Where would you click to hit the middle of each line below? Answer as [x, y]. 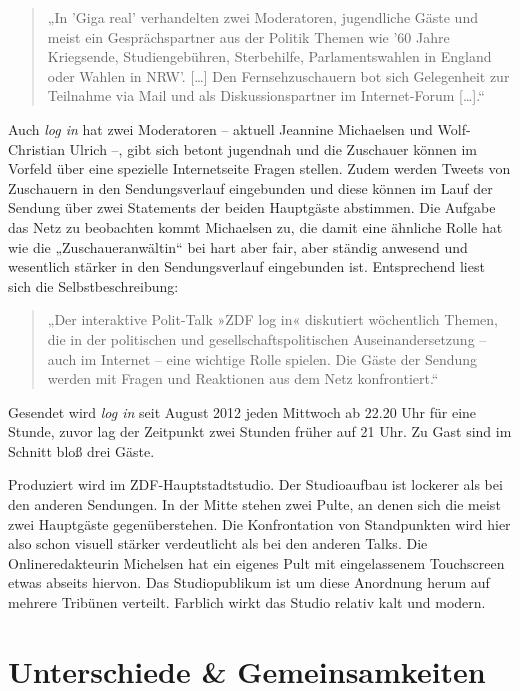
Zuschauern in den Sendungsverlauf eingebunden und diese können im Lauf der [250, 187]
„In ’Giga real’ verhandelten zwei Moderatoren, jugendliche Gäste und [262, 17]
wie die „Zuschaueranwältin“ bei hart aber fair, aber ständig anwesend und [238, 246]
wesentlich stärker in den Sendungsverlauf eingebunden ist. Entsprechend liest [246, 266]
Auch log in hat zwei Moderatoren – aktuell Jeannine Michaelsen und [220, 128]
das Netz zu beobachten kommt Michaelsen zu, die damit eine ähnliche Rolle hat [255, 226]
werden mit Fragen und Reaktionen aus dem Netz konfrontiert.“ [243, 378]
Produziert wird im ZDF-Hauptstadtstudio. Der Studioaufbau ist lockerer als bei [255, 484]
